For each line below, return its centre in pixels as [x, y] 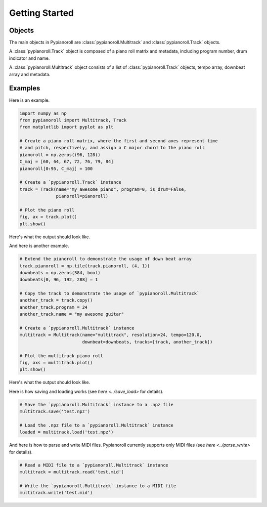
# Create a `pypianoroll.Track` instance [70, 182]
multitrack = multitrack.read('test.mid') [72, 472]
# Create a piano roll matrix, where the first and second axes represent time [119, 141]
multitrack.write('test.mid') [56, 493]
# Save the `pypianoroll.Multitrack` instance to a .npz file [96, 404]
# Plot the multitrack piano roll [61, 356]
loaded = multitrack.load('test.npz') [67, 432]
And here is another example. [39, 246]
